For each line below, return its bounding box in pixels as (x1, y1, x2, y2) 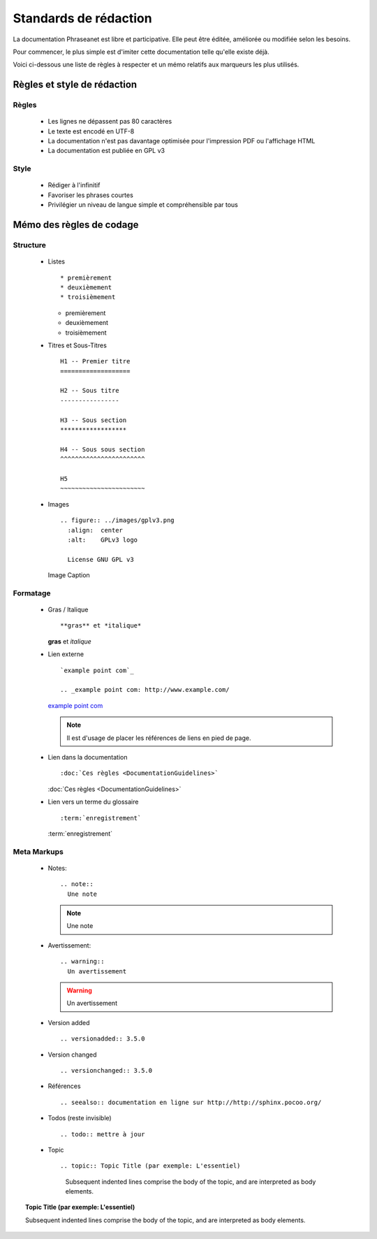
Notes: (47, 864, 67, 872)
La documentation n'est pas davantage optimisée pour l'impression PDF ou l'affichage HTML (47, 137, 316, 145)
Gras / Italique (47, 605, 89, 614)
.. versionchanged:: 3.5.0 (60, 1066, 153, 1074)
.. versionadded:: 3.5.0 (60, 1035, 145, 1043)
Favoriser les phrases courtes (47, 191, 134, 199)
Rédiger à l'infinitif (47, 181, 101, 189)
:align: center (67, 526, 124, 534)
